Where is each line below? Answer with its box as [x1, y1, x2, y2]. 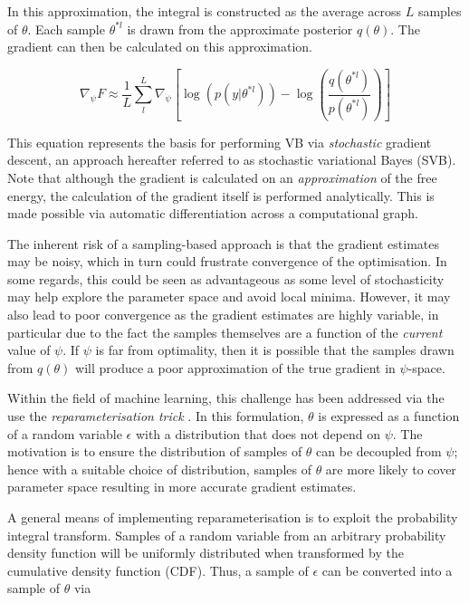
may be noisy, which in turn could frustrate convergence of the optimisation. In [7, 252, 447, 271]
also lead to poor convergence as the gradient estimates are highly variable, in [7, 305, 439, 324]
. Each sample [27, 19, 105, 38]
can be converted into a [321, 560, 453, 579]
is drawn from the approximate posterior [127, 19, 353, 38]
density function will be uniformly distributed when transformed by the [7, 543, 404, 562]
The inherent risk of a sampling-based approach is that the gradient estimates [7, 234, 439, 253]
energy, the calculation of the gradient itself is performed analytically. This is [7, 186, 435, 205]
